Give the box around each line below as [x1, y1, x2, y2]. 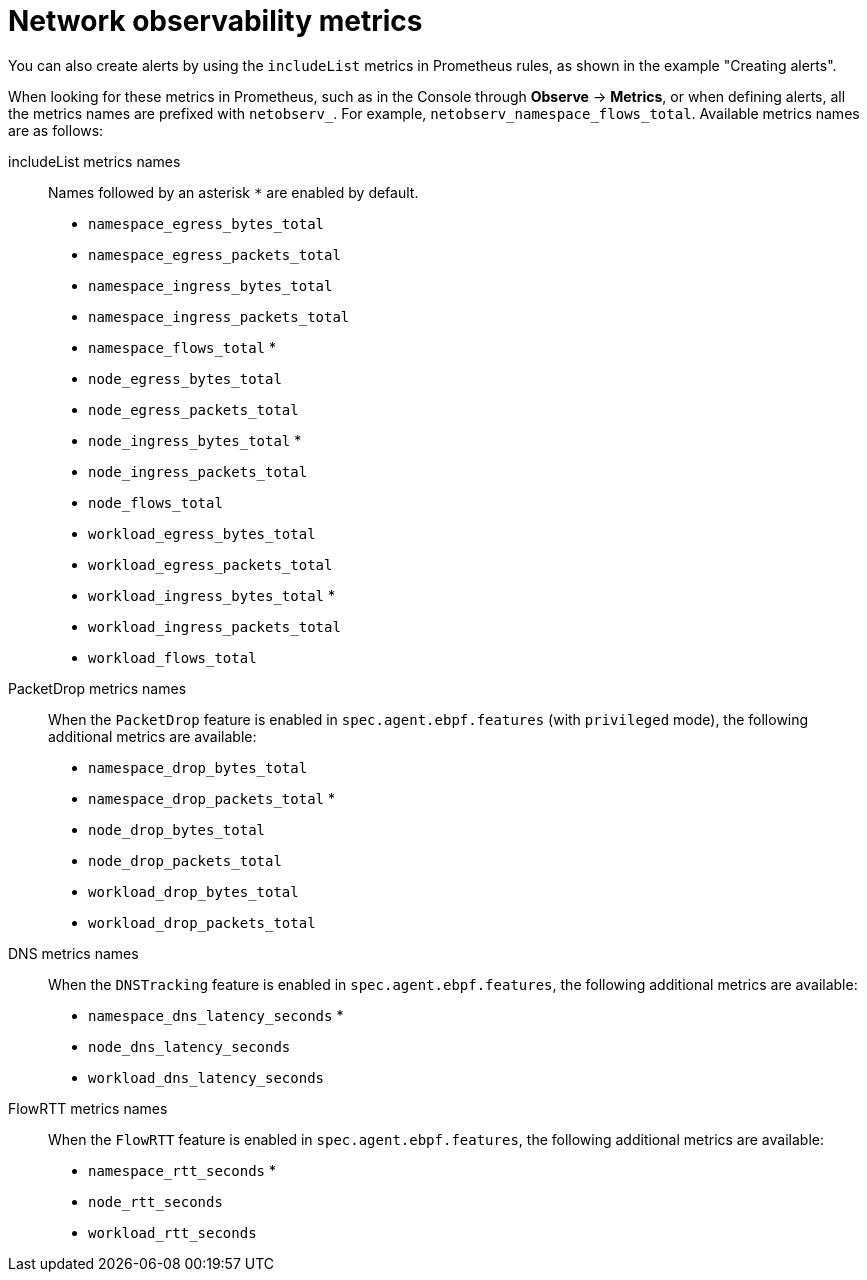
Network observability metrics [8, 4, 423, 38]
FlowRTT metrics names [8, 1099, 168, 1117]
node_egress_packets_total [88, 401, 299, 418]
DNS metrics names [8, 944, 139, 962]
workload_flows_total [88, 649, 257, 666]
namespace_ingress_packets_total [88, 308, 350, 325]
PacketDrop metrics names [8, 679, 187, 697]
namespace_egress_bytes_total [88, 215, 325, 232]
